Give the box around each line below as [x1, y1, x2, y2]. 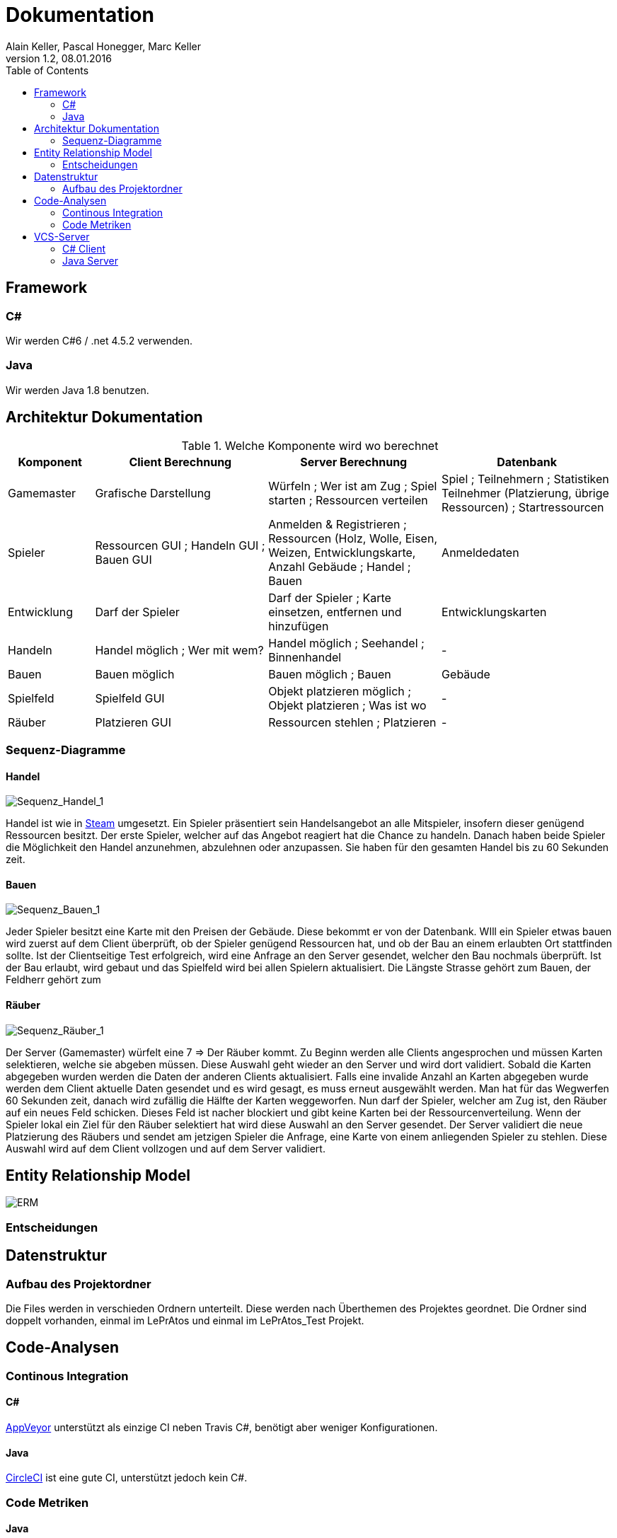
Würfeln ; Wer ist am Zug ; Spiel [268, 478, 437, 493]
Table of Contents [6, 64, 89, 76]
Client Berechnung [129, 454, 232, 469]
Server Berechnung [300, 454, 408, 469]
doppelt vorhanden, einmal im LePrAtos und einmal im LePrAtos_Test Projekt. [6, 1314, 364, 1327]
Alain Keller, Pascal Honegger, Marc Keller [6, 40, 201, 52]
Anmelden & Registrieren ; [268, 516, 407, 531]
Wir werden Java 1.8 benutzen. [6, 383, 149, 396]
